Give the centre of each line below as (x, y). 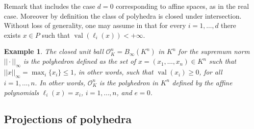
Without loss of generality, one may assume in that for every (95, 25)
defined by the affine (202, 82)
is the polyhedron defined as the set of (79, 61)
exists (12, 35)
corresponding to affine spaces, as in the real (182, 6)
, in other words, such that (114, 72)
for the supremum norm (214, 51)
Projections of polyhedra (68, 118)
